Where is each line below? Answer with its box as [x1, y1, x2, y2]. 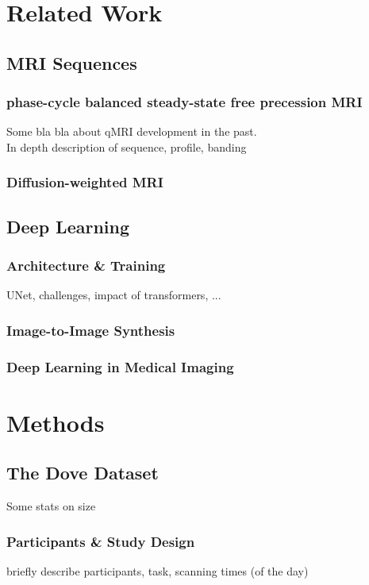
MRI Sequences [6, 50, 137, 75]
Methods [6, 406, 105, 438]
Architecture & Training [6, 256, 166, 275]
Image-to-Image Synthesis [6, 320, 175, 340]
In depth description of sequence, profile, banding [6, 138, 247, 155]
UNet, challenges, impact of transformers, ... [6, 287, 221, 303]
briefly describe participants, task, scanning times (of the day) [6, 563, 309, 579]
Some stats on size [6, 498, 96, 514]
